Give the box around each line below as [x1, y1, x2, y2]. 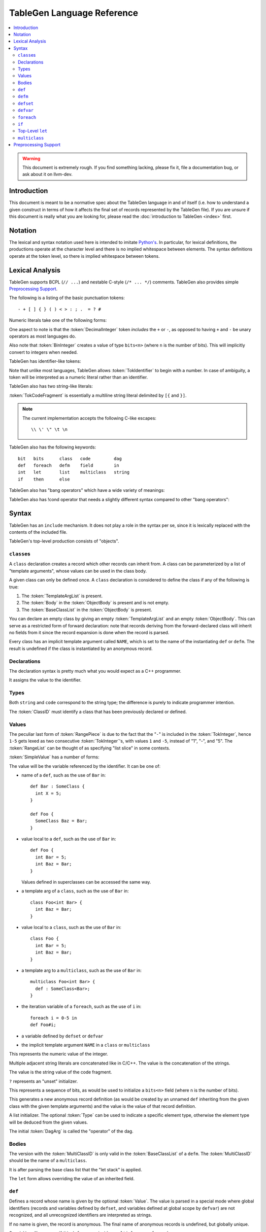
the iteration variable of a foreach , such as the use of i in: [21, 1003, 141, 1010]
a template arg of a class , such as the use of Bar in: [21, 888, 129, 894]
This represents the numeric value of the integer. [9, 1051, 108, 1057]
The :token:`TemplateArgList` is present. [21, 593, 103, 599]
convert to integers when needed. [9, 349, 78, 355]
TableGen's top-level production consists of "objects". [9, 538, 119, 544]
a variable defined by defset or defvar [21, 1033, 103, 1039]
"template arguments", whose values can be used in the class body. [9, 568, 147, 574]
